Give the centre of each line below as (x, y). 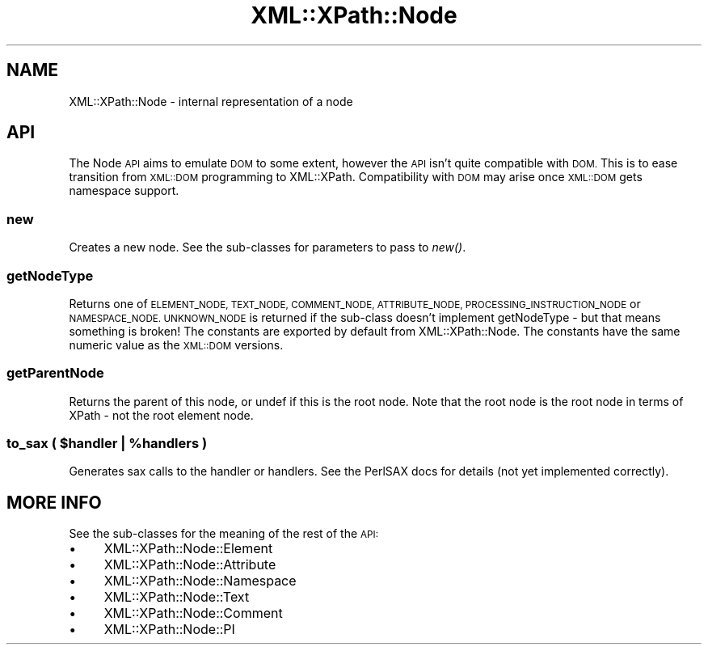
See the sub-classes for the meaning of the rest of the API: (224, 534)
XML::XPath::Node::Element (188, 549)
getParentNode (55, 373)
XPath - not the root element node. (161, 415)
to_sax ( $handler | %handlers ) (107, 444)
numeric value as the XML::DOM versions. (176, 345)
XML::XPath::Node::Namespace (200, 581)
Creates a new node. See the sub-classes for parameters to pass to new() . (268, 247)
